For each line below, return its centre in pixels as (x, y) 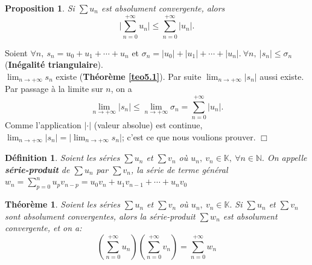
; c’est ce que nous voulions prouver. (189, 136)
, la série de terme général (180, 169)
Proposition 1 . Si (40, 8)
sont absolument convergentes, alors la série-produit (100, 216)
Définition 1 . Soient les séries (62, 158)
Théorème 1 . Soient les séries (62, 204)
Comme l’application (43, 125)
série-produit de (37, 169)
